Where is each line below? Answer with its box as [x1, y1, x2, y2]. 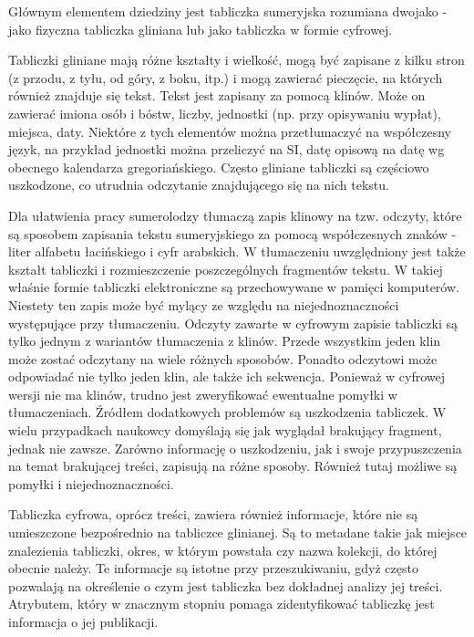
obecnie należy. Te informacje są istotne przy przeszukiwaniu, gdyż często [8, 559, 418, 578]
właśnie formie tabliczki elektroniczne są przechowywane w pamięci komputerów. [8, 277, 459, 297]
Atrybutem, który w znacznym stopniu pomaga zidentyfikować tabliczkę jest [8, 594, 435, 613]
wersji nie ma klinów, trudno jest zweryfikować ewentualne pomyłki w [8, 384, 397, 403]
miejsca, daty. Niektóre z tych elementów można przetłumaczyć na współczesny [8, 121, 452, 141]
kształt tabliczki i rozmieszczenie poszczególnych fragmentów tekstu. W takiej [8, 259, 443, 278]
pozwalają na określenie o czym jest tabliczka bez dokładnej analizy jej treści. [8, 576, 443, 595]
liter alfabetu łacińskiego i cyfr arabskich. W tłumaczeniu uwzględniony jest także [8, 242, 466, 261]
